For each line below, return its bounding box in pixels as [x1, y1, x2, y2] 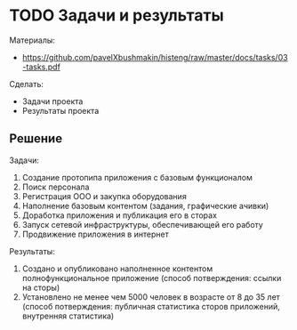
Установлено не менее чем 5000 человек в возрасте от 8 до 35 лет [21, 291, 280, 302]
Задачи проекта [21, 95, 84, 107]
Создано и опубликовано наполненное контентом [21, 263, 213, 274]
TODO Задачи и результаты [9, 5, 224, 26]
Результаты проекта [21, 105, 100, 116]
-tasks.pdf [21, 61, 60, 72]
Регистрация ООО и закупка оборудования [21, 190, 187, 201]
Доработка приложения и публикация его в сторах [21, 210, 218, 221]
